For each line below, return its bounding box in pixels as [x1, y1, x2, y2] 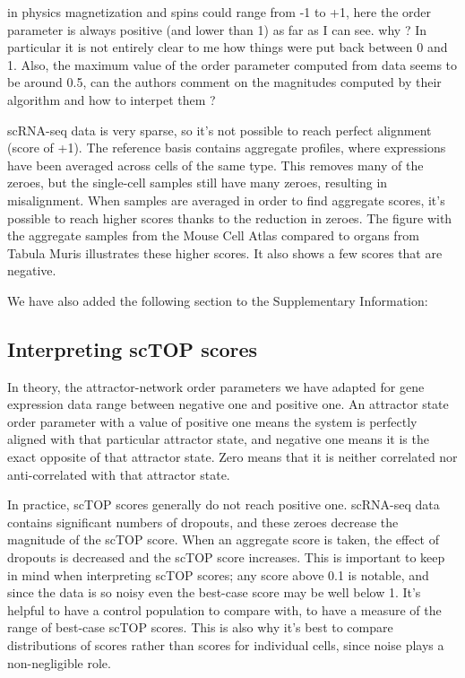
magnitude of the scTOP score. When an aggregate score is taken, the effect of [7, 530, 439, 549]
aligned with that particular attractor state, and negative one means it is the [7, 430, 429, 448]
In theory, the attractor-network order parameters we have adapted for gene [7, 377, 425, 395]
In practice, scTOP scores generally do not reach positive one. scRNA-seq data [7, 495, 440, 514]
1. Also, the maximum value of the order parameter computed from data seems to [7, 55, 458, 74]
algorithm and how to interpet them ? [7, 90, 216, 109]
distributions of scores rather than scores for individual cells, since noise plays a [7, 636, 444, 655]
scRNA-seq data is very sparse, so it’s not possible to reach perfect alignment [7, 120, 432, 139]
